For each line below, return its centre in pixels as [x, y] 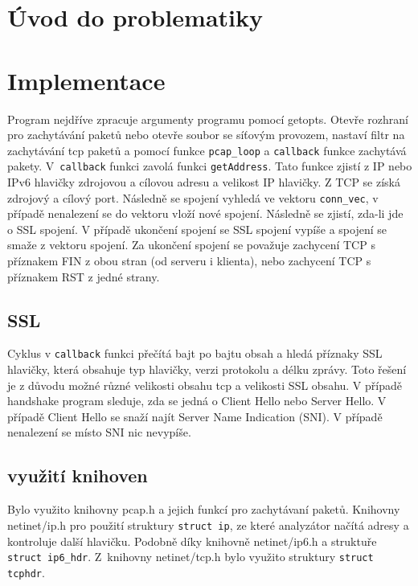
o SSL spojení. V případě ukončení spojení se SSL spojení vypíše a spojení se [197, 229]
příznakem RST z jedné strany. [84, 276]
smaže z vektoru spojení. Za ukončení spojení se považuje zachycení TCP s [191, 245]
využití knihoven [78, 475]
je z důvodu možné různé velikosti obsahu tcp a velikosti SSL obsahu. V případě [205, 385]
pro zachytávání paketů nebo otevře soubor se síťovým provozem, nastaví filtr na [206, 135]
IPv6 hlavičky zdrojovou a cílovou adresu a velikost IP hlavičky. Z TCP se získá [204, 182]
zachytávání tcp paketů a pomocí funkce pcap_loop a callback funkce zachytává [207, 150]
